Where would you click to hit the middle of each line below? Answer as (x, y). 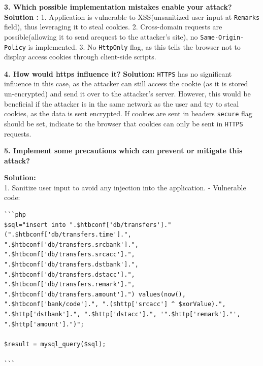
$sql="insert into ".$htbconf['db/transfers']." (88, 225)
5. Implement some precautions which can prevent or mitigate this (123, 151)
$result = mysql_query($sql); (55, 344)
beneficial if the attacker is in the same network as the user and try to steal (122, 103)
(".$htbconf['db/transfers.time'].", (68, 235)
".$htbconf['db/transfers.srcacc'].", (70, 255)
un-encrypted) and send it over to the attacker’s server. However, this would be (127, 93)
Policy (15, 47)
